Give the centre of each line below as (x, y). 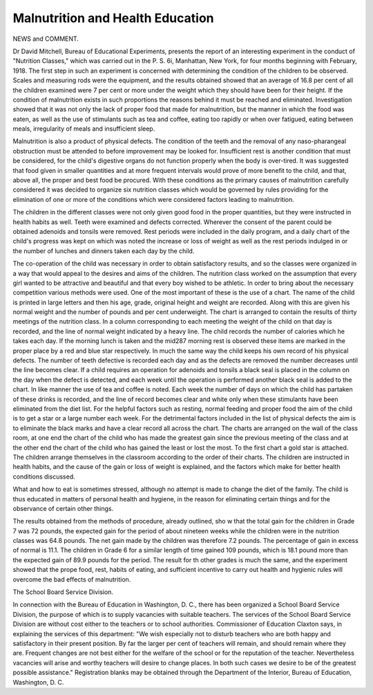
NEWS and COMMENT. (46, 39)
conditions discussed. (44, 476)
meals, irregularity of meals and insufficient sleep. (84, 129)
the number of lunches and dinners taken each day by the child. (104, 251)
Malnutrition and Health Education (113, 18)
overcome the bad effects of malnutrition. (72, 579)
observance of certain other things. (63, 508)
